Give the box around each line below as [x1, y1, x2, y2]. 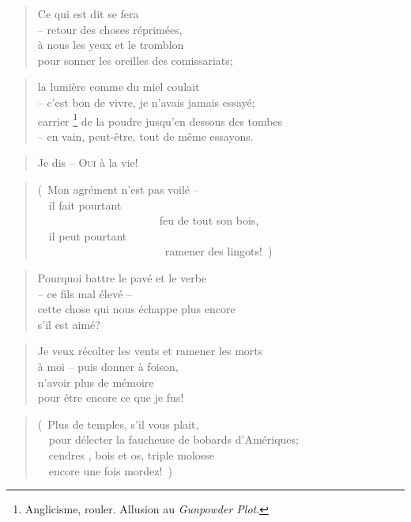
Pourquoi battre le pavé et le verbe [37, 269, 207, 286]
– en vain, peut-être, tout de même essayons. [37, 127, 254, 144]
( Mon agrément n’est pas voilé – [37, 181, 199, 197]
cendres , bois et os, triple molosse [48, 446, 215, 463]
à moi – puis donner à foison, [37, 357, 179, 374]
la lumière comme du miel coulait [37, 78, 200, 95]
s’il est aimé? [37, 316, 100, 332]
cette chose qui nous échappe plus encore [37, 301, 236, 317]
